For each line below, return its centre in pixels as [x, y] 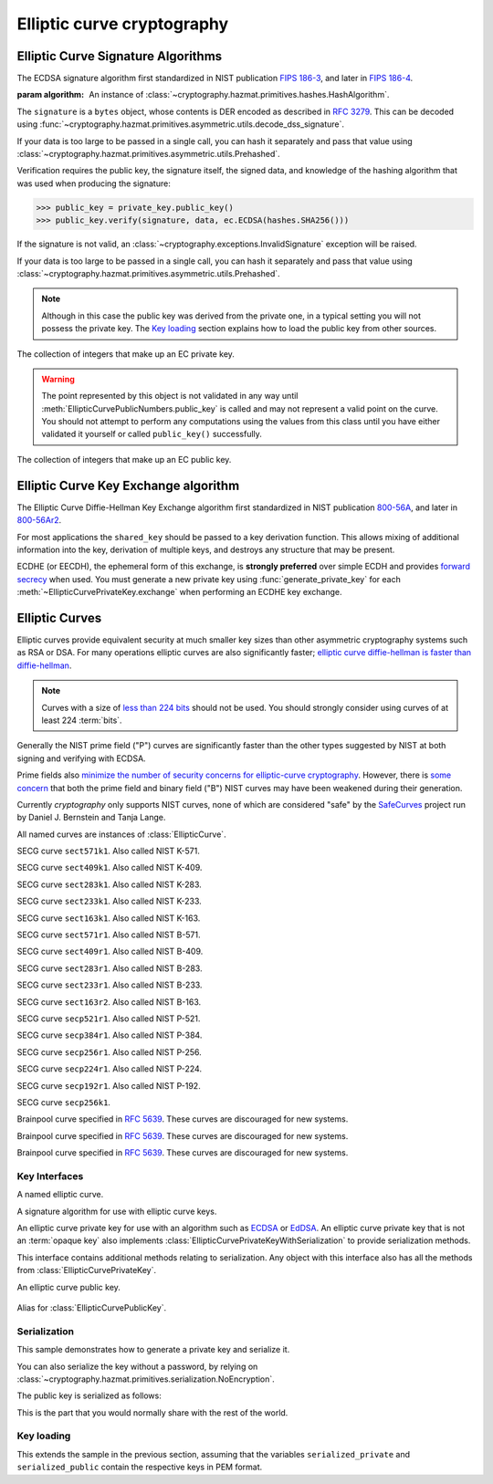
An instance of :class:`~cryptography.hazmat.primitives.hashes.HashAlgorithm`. [239, 95]
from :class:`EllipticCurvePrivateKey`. [87, 1270]
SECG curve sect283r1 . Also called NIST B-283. [110, 968]
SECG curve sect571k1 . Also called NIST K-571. [109, 851]
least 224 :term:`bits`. [82, 720]
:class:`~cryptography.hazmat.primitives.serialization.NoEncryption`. [146, 1379]
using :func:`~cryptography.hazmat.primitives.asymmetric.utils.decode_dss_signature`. [181, 124]
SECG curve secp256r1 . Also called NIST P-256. [110, 1052]
